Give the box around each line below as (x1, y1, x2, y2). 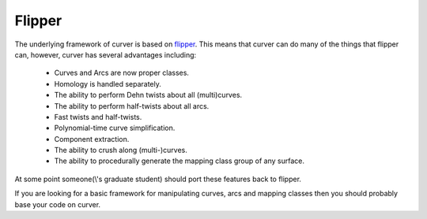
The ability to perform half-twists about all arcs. (54, 101, 210, 110)
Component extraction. (54, 134, 130, 143)
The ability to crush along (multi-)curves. (54, 146, 187, 155)
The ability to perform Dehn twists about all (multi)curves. (54, 91, 243, 100)
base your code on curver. (14, 199, 101, 209)
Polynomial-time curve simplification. (54, 123, 176, 133)
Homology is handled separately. (54, 79, 162, 88)
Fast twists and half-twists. (54, 112, 142, 121)
